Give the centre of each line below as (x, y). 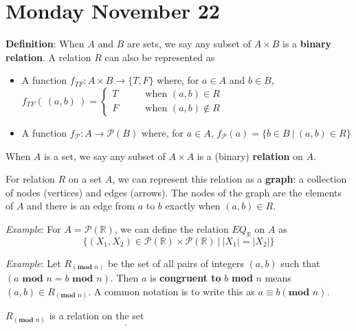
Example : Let (33, 263)
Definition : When (45, 44)
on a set (85, 179)
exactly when (193, 206)
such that (300, 263)
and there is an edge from (81, 206)
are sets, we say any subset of (189, 44)
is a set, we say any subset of (105, 156)
